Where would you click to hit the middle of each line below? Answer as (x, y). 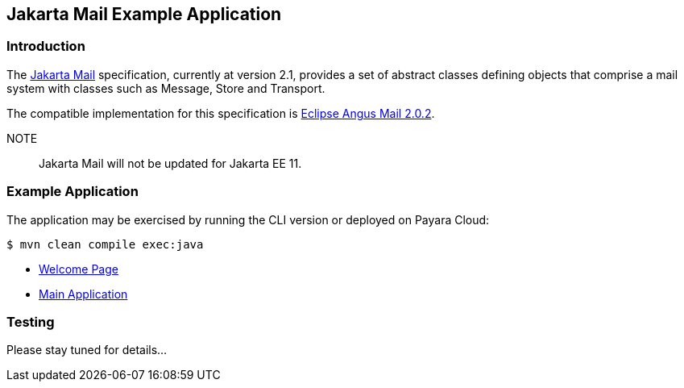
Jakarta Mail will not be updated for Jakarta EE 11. (170, 163)
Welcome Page (79, 269)
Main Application (83, 294)
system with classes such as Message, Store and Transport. (166, 88)
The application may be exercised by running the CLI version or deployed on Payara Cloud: (248, 219)
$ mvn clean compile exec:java (105, 244)
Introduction (46, 46)
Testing (31, 321)
